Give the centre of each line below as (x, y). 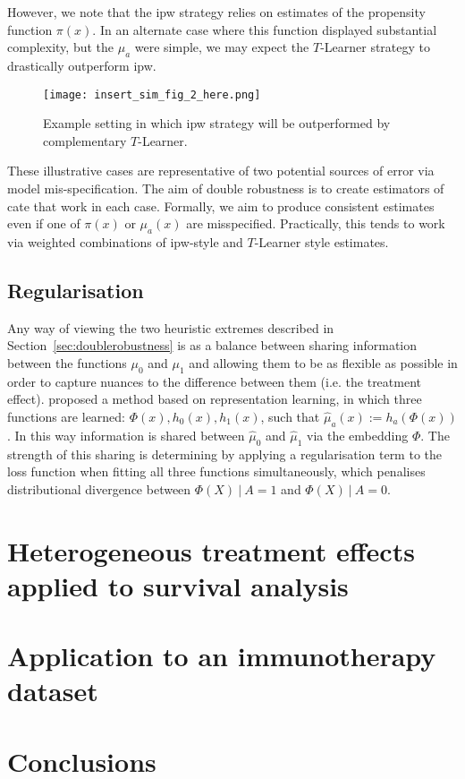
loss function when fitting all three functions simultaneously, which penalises (216, 471)
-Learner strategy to (376, 47)
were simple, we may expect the (222, 47)
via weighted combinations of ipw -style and (125, 242)
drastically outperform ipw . (82, 65)
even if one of (44, 223)
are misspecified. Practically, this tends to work (316, 223)
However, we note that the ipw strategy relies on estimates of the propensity (216, 12)
